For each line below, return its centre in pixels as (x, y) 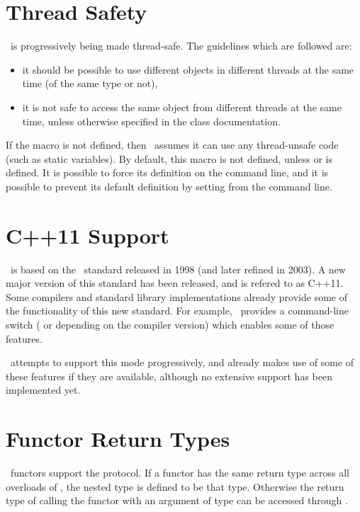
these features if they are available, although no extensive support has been (169, 376)
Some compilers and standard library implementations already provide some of (177, 296)
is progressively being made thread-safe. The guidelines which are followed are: (181, 46)
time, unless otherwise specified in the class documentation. (151, 121)
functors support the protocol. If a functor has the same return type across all (180, 473)
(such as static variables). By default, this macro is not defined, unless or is (169, 158)
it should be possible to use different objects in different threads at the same (188, 69)
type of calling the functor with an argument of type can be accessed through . (177, 500)
